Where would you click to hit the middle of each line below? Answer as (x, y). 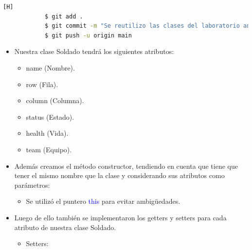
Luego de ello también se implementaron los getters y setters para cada (120, 217)
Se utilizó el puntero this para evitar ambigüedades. (103, 201)
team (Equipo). (49, 149)
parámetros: (32, 185)
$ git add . (64, 16)
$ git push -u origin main (88, 35)
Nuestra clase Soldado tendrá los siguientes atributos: (94, 51)
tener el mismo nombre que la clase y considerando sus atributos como (119, 175)
